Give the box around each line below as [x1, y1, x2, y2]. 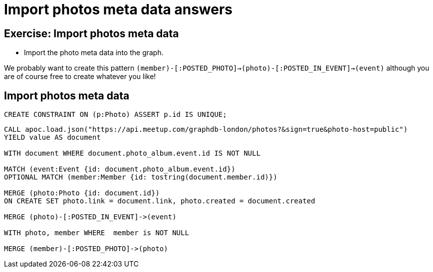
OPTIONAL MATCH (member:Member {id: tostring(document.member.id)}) [4, 173, 277, 181]
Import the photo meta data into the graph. [24, 48, 164, 57]
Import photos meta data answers [4, 1, 233, 18]
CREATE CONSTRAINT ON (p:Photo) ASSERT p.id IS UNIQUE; [4, 110, 227, 119]
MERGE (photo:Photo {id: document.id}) [4, 189, 160, 197]
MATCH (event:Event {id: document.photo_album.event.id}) [4, 165, 235, 174]
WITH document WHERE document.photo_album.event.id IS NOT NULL [4, 149, 261, 158]
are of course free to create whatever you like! [4, 72, 156, 81]
